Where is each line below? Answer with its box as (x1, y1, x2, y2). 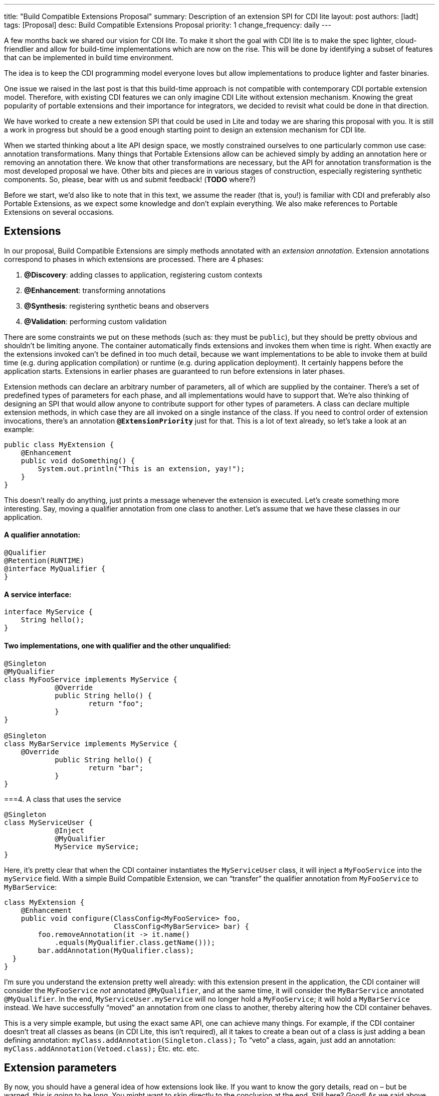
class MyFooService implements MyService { (4, 675, 177, 683)
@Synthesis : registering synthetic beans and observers (24, 301, 209, 310)
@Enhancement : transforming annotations (24, 286, 166, 295)
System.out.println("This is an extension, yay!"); (38, 464, 245, 473)
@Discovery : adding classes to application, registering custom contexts (24, 270, 263, 279)
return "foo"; (88, 699, 144, 708)
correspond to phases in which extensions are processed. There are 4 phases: (4, 254, 264, 263)
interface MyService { (4, 608, 93, 616)
